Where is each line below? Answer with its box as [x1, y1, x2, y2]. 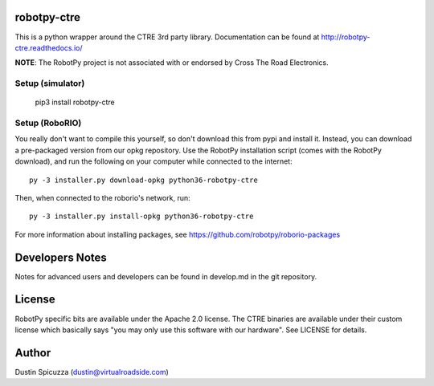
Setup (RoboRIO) [14, 117, 82, 128]
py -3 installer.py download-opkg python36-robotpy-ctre [29, 175, 259, 185]
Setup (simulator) [14, 78, 85, 89]
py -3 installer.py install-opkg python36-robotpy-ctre [29, 212, 254, 221]
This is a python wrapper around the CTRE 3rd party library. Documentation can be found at [14, 32, 320, 42]
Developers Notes [14, 250, 108, 264]
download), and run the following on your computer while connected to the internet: [14, 156, 293, 166]
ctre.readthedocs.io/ [14, 43, 84, 52]
